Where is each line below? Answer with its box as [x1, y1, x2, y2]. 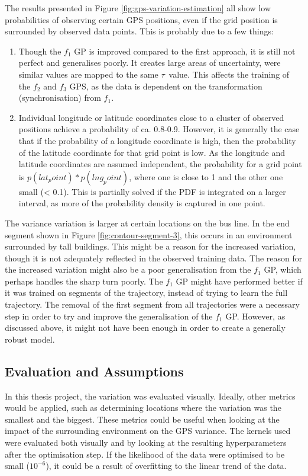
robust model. [5, 333, 55, 345]
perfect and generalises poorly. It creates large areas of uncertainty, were [18, 56, 281, 69]
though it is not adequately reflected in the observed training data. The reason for [5, 251, 303, 264]
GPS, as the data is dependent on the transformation [69, 79, 262, 92]
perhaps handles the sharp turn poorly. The [5, 274, 163, 287]
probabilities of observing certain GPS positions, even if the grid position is [5, 13, 278, 25]
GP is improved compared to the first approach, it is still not [74, 44, 296, 57]
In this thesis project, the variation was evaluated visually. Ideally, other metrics [5, 389, 296, 402]
